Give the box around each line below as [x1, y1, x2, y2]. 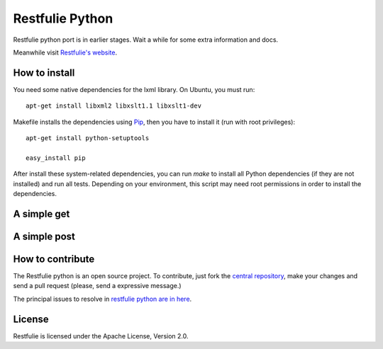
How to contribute [13, 253, 95, 265]
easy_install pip [26, 154, 86, 162]
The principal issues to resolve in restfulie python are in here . [13, 294, 192, 303]
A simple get [13, 207, 70, 219]
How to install [13, 67, 75, 79]
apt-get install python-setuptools [26, 135, 150, 142]
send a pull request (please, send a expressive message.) [13, 282, 182, 290]
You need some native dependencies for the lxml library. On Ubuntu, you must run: [13, 85, 255, 93]
